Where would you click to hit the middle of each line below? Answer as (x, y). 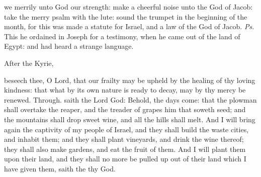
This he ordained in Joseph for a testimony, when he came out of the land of (122, 36)
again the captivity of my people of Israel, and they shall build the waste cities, (126, 129)
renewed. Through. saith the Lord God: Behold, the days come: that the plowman (130, 99)
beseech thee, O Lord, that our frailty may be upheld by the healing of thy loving (130, 80)
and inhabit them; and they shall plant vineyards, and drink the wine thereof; (124, 139)
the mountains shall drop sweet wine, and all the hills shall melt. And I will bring (130, 119)
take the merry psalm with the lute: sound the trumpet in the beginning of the (126, 16)
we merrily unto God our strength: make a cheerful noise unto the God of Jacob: (128, 7)
